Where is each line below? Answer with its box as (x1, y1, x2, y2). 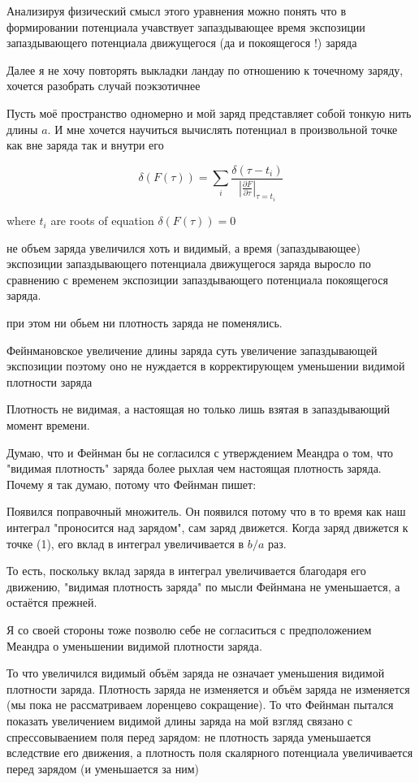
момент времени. (6, 417, 90, 434)
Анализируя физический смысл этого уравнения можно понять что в (6, 2, 346, 19)
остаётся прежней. (6, 594, 97, 611)
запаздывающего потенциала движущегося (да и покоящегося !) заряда (6, 34, 357, 51)
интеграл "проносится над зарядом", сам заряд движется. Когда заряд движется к (6, 519, 408, 535)
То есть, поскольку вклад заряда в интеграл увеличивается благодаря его (6, 562, 366, 579)
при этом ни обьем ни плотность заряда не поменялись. (6, 314, 283, 331)
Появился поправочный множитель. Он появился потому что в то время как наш (6, 503, 406, 520)
